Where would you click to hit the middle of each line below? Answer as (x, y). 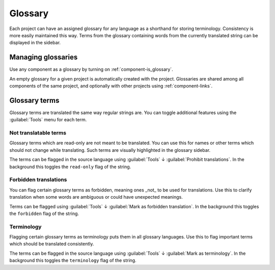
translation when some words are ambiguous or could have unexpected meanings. (96, 197)
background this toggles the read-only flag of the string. (70, 167)
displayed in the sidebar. (35, 43)
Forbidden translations (38, 180)
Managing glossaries (44, 57)
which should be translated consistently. (52, 244)
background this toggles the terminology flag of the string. (73, 260)
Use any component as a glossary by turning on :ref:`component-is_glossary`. (91, 69)
